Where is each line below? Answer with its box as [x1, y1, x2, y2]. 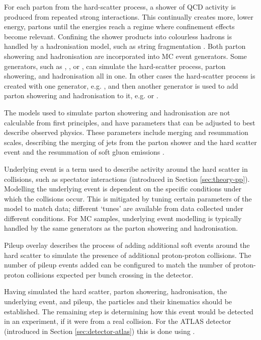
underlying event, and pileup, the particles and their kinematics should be [4, 296, 232, 307]
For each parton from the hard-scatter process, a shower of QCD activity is [4, 2, 236, 12]
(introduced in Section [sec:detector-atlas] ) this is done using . [4, 325, 195, 336]
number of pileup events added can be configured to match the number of [4, 259, 231, 270]
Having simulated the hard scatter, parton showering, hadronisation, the [4, 286, 227, 297]
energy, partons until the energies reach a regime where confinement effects [4, 21, 235, 32]
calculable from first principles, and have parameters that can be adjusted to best [4, 117, 255, 127]
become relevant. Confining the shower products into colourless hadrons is [4, 31, 232, 41]
